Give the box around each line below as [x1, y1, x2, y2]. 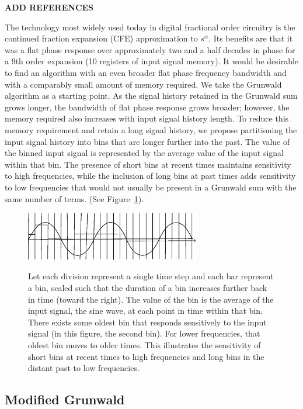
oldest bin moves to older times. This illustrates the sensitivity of [28, 338, 261, 351]
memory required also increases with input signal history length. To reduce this [5, 112, 289, 124]
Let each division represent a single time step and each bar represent [28, 270, 274, 282]
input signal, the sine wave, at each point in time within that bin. [28, 304, 263, 317]
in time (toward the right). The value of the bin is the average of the [28, 293, 274, 305]
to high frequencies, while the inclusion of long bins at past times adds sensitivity [5, 169, 296, 182]
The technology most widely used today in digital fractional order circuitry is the [5, 20, 295, 33]
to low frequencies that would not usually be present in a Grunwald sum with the [5, 181, 297, 193]
